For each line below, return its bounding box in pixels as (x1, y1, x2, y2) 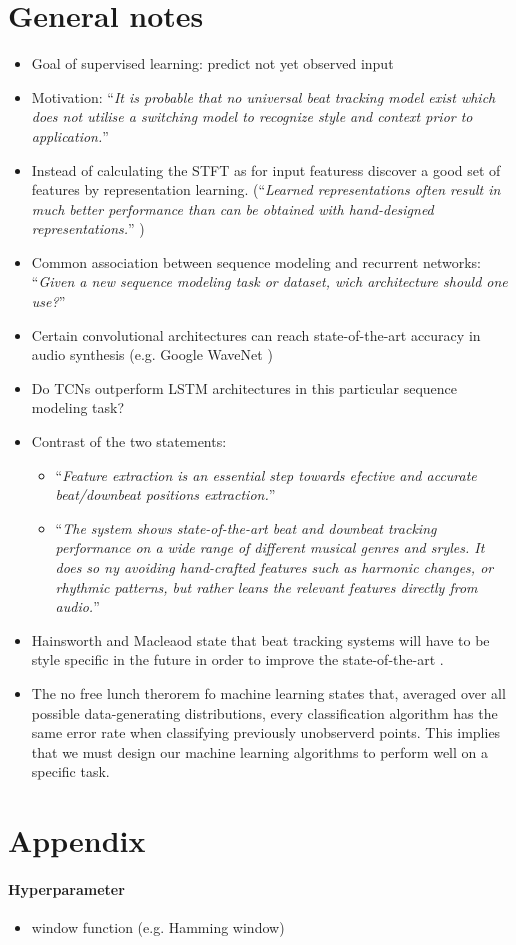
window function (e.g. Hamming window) (31, 917, 285, 938)
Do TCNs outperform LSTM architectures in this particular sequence (31, 377, 458, 398)
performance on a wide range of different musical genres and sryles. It (55, 537, 485, 558)
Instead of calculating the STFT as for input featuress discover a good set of (31, 159, 501, 180)
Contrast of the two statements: (31, 431, 227, 452)
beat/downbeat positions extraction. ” (55, 484, 276, 505)
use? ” (31, 291, 66, 312)
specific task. (31, 761, 110, 782)
